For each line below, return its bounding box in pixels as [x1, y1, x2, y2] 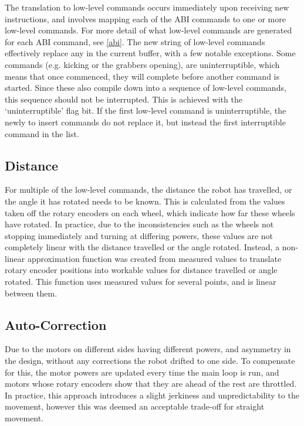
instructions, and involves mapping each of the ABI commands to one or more [5, 12, 286, 25]
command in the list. [5, 127, 79, 139]
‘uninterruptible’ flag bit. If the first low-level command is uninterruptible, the [5, 104, 286, 117]
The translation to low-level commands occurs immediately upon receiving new [5, 1, 289, 13]
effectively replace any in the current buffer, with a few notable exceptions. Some [5, 47, 296, 59]
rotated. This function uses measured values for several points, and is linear [5, 275, 276, 288]
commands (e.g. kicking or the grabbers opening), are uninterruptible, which [5, 58, 280, 70]
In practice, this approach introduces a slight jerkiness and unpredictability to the [5, 388, 299, 401]
